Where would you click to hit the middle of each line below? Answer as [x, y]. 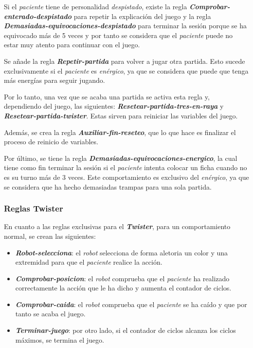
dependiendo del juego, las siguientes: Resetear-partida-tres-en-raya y [114, 106]
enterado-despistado [38, 16]
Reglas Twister [34, 208]
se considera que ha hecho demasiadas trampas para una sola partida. [108, 186]
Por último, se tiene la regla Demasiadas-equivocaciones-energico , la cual [121, 158]
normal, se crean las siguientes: [50, 236]
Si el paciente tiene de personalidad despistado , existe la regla [96, 6]
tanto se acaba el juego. [50, 314]
